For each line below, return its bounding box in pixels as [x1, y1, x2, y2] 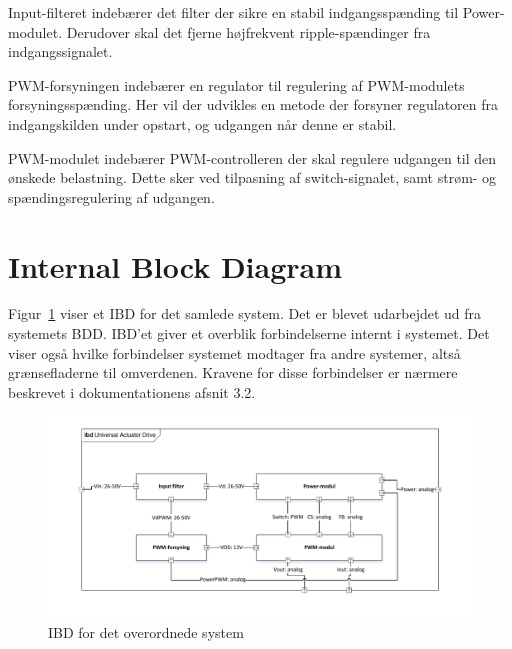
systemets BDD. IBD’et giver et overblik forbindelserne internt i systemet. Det [8, 323, 490, 344]
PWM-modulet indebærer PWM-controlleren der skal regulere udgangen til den [8, 147, 497, 168]
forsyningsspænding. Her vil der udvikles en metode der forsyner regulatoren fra [8, 94, 499, 115]
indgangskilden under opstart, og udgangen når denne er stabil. [8, 113, 397, 134]
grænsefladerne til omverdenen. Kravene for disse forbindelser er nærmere [8, 362, 458, 383]
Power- [462, 2, 505, 22]
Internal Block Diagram [8, 245, 343, 286]
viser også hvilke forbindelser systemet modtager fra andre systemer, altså [8, 342, 461, 363]
